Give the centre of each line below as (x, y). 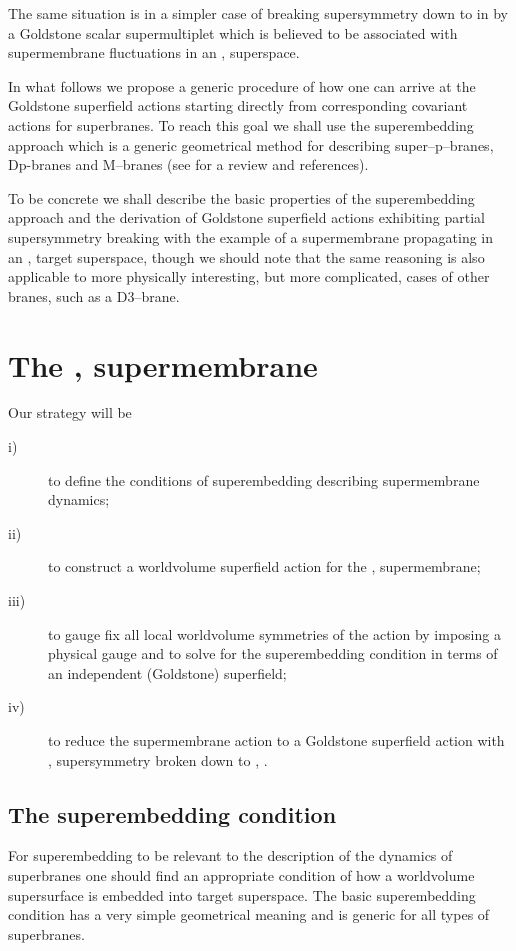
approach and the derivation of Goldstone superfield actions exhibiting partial (246, 217)
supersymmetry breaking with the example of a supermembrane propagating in (251, 236)
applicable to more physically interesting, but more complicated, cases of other (249, 276)
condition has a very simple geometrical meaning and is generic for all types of (249, 914)
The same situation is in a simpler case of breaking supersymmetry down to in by (258, 13)
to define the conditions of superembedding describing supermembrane (264, 479)
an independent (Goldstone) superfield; (167, 672)
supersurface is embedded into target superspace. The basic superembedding (242, 894)
